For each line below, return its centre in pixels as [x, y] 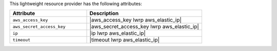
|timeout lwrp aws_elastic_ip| [125, 40]
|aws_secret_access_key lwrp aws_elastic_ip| [144, 27]
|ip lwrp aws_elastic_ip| [117, 33]
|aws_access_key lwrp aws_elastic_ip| [135, 20]
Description [104, 14]
